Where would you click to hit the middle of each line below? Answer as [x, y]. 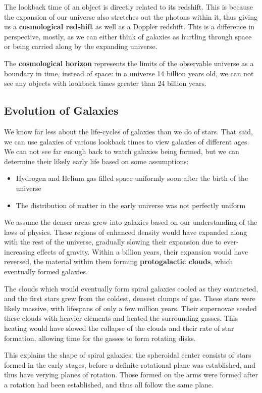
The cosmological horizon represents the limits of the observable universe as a [129, 63]
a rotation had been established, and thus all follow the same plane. [109, 385]
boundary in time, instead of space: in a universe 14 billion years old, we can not [129, 73]
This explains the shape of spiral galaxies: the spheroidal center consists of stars [128, 355]
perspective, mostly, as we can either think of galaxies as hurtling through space [128, 36]
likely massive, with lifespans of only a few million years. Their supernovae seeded [130, 308]
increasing [19, 251]
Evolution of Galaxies [61, 110]
